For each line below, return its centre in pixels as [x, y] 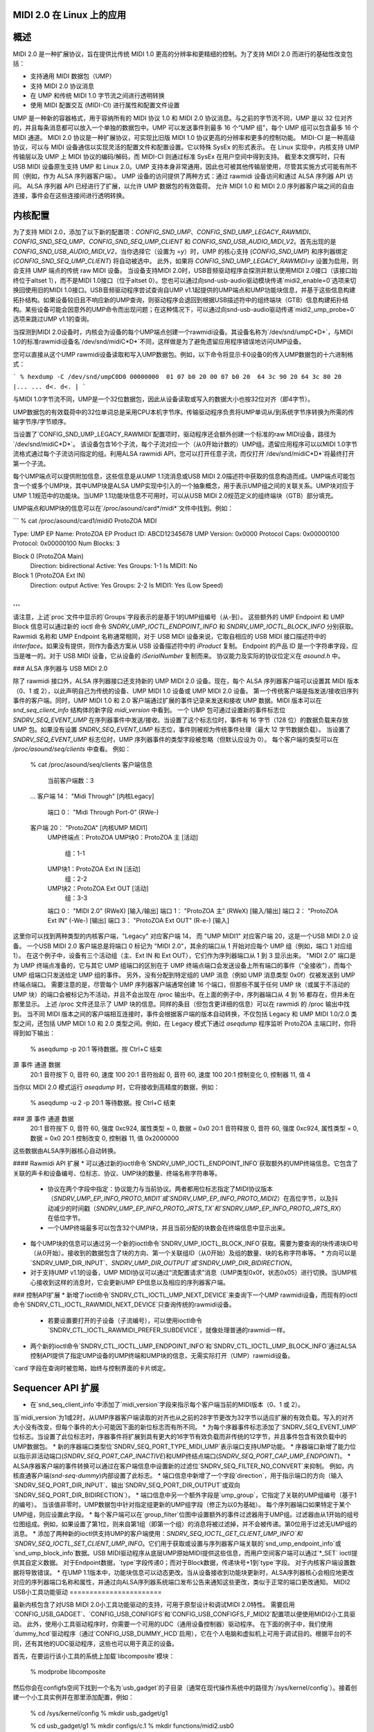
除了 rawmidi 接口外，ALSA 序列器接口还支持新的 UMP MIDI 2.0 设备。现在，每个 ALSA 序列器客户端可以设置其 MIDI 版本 [186, 681]
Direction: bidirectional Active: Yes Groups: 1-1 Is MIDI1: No [114, 566]
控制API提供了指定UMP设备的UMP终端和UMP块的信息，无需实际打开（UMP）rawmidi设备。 [162, 1355]
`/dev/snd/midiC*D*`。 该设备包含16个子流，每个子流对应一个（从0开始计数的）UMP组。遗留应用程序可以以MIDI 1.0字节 [185, 444]
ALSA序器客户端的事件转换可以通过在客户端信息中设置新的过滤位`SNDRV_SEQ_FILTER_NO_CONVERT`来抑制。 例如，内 [183, 1466]
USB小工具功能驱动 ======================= [87, 1592]
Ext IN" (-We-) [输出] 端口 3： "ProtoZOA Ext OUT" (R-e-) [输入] [139, 921]
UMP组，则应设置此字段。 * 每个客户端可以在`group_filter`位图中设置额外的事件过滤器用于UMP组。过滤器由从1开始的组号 [186, 1514]
